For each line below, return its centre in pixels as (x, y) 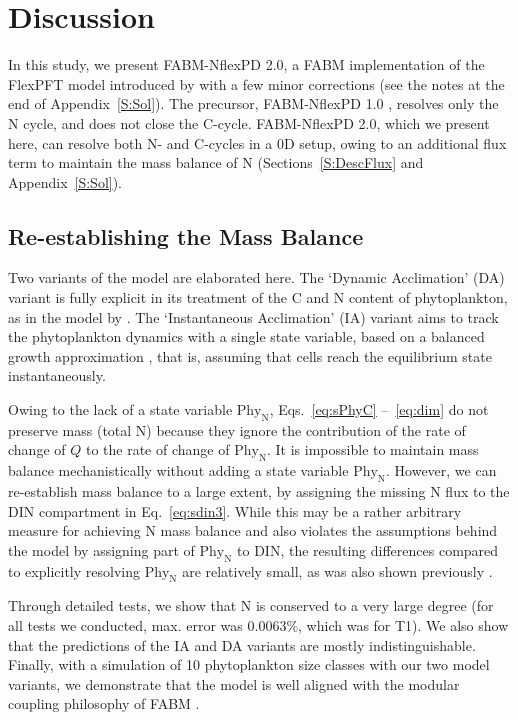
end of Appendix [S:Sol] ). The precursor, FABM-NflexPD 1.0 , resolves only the (253, 103)
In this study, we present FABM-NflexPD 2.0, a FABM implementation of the (246, 64)
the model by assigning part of (101, 549)
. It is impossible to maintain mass (373, 449)
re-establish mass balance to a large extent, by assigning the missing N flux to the (259, 491)
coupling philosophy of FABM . (104, 703)
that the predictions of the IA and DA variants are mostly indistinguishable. (242, 644)
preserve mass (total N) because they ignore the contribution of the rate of (237, 429)
